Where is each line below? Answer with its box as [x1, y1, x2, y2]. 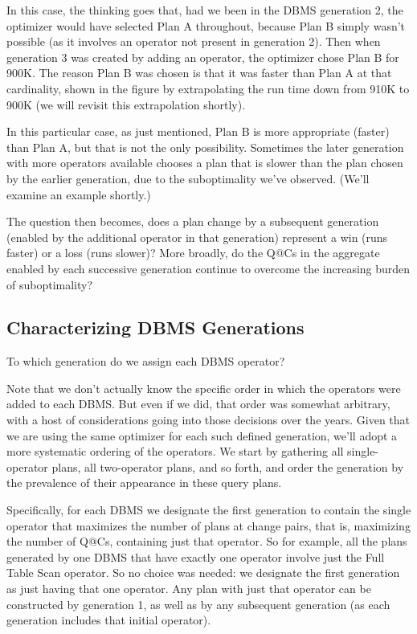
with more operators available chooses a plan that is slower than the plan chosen [6, 154, 403, 171]
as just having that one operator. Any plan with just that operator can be [6, 580, 371, 597]
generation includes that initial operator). [6, 612, 211, 628]
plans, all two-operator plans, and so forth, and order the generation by [51, 458, 404, 475]
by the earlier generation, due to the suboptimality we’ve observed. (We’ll [6, 170, 370, 186]
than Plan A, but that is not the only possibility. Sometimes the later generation [6, 138, 404, 155]
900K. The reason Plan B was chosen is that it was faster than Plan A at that [6, 64, 392, 81]
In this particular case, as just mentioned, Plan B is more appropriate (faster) [6, 123, 390, 140]
